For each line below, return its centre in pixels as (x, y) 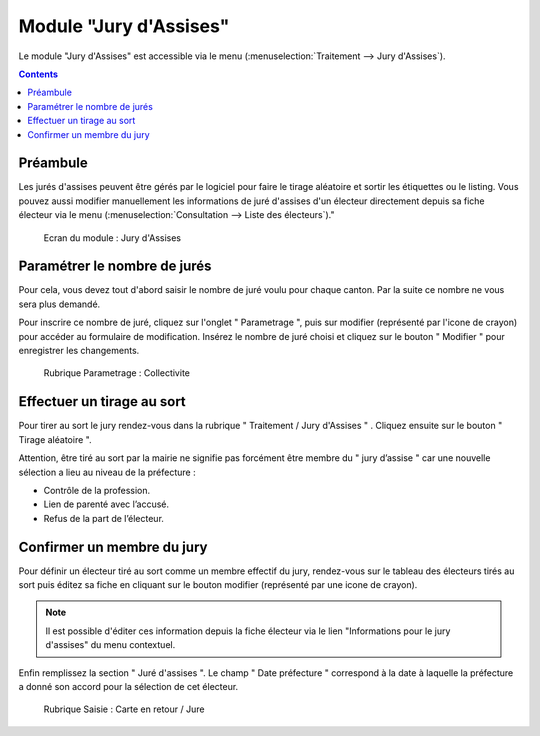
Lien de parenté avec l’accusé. (106, 504)
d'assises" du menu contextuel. (110, 645)
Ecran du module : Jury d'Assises (112, 237)
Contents (38, 74)
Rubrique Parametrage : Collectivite (116, 373)
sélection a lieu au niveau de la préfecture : (107, 472)
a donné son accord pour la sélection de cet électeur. (128, 686)
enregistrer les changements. (79, 351)
